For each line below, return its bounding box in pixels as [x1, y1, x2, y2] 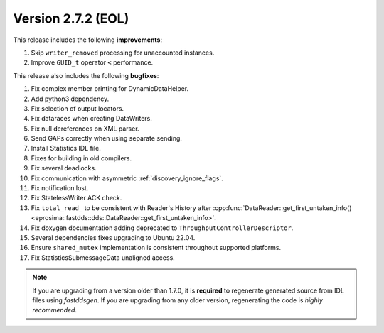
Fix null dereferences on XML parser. [31, 124, 139, 133]
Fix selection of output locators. [31, 104, 124, 113]
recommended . [32, 306, 78, 315]
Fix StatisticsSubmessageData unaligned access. [31, 253, 176, 262]
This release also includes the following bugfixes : [13, 71, 159, 80]
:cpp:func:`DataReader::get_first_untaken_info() [213, 203, 352, 212]
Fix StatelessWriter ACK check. [31, 194, 122, 202]
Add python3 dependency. [31, 94, 110, 103]
